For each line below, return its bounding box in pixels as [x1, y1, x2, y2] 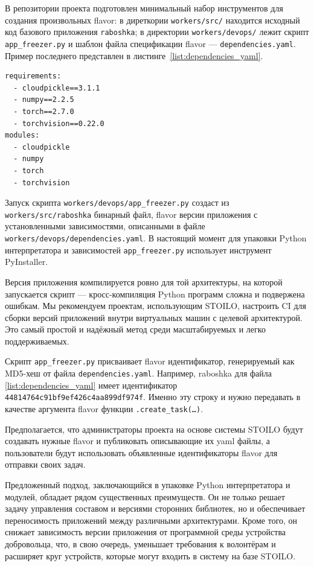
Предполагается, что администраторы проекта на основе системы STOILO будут [5, 422, 303, 435]
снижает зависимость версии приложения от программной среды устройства [5, 526, 286, 538]
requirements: [5, 72, 62, 81]
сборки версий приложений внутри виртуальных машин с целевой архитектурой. [5, 311, 303, 323]
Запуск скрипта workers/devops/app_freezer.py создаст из [5, 196, 229, 209]
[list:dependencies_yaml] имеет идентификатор [5, 378, 178, 391]
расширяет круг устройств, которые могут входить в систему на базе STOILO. [5, 549, 296, 562]
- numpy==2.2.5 [13, 95, 74, 104]
